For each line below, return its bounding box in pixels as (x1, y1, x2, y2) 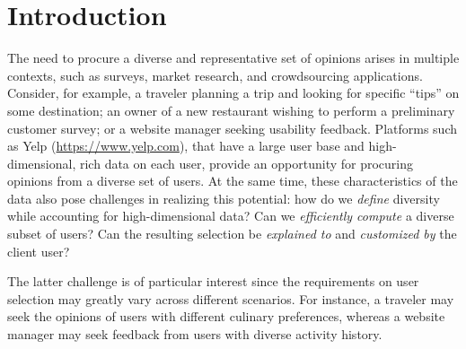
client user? (7, 241, 70, 260)
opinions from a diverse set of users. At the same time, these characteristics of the (7, 171, 458, 190)
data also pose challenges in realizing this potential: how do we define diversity (7, 188, 440, 207)
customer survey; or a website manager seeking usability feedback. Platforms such (7, 118, 458, 137)
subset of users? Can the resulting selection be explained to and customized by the (7, 224, 457, 243)
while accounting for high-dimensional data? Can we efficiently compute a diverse (7, 206, 454, 225)
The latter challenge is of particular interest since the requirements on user (7, 272, 419, 291)
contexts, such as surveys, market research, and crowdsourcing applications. (7, 65, 423, 84)
